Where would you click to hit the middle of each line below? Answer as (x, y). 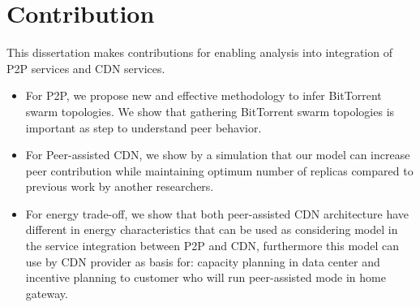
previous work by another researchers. (120, 186)
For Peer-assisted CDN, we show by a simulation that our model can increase (218, 155)
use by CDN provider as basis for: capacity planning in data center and (203, 261)
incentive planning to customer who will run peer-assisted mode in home (206, 277)
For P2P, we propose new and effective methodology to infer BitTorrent (204, 95)
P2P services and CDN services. (86, 68)
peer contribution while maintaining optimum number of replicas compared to (219, 170)
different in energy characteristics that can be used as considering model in (212, 229)
